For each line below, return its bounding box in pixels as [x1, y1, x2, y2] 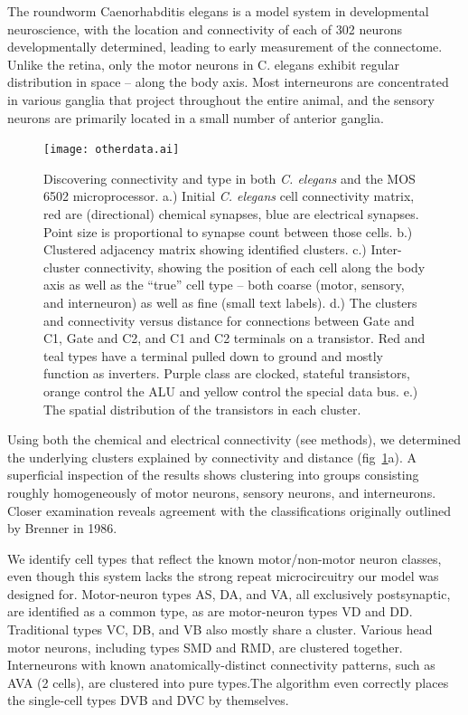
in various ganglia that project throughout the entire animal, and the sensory [7, 90, 435, 109]
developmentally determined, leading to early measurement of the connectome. [7, 37, 443, 56]
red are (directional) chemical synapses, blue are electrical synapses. [43, 205, 419, 223]
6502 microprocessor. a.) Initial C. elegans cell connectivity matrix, [43, 186, 415, 205]
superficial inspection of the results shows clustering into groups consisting [7, 465, 419, 484]
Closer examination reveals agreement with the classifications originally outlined [7, 500, 451, 520]
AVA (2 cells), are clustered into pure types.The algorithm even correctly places [7, 672, 449, 691]
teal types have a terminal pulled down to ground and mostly [43, 346, 383, 365]
